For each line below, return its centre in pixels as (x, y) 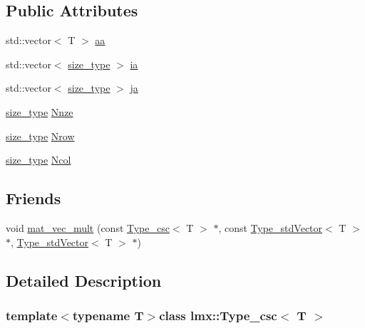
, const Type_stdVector (271, 227)
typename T (108, 315)
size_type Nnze (40, 111)
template (32, 315)
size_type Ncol (38, 160)
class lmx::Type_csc (218, 315)
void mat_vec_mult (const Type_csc (88, 227)
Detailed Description (84, 280)
